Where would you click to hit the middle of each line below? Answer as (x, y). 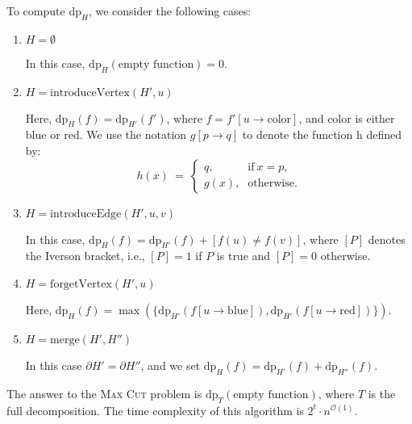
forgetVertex (81, 284)
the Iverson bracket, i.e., (85, 256)
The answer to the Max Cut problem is (104, 393)
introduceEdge (86, 214)
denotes (387, 239)
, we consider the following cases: (170, 10)
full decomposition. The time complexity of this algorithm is (155, 410)
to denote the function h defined (322, 134)
